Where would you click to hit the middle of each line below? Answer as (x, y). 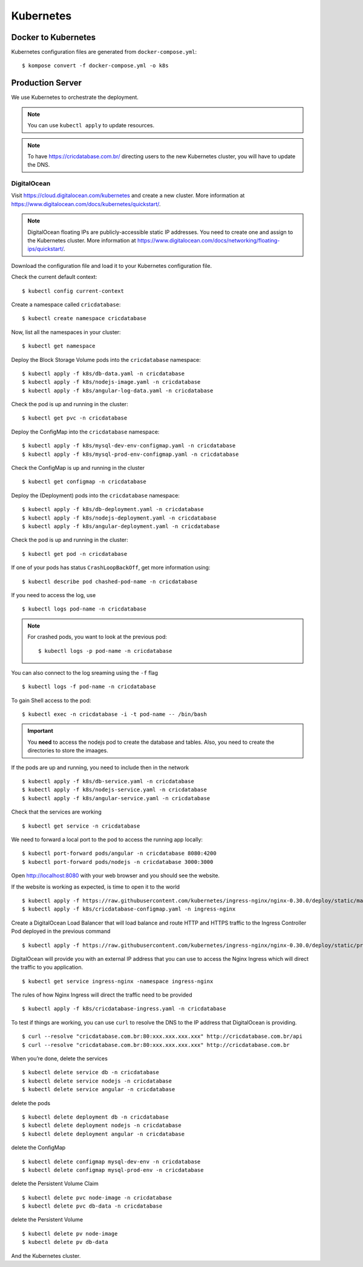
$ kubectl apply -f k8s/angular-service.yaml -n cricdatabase (116, 798)
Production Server (46, 83)
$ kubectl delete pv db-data (65, 1242)
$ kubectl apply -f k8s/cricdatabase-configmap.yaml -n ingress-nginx (129, 909)
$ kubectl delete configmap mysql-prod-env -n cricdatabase (113, 1170)
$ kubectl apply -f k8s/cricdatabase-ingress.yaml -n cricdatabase (124, 1009)
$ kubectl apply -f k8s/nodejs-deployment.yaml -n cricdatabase (119, 518)
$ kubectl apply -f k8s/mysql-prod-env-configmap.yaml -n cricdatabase (130, 454)
